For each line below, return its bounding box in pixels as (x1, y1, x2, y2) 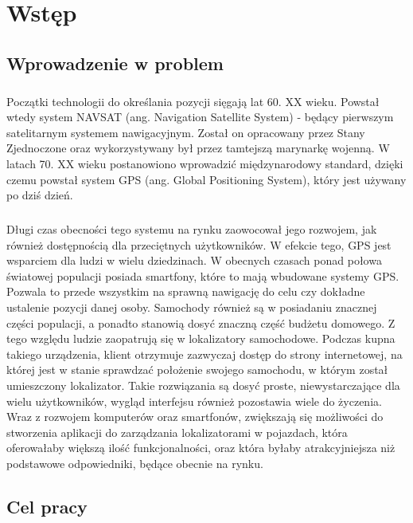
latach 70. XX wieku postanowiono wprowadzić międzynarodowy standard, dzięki (6, 155, 403, 171)
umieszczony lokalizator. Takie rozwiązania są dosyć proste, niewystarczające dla (6, 377, 400, 393)
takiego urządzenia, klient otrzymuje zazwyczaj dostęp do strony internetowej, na (6, 345, 403, 362)
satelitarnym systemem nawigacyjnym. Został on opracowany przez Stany (6, 124, 365, 140)
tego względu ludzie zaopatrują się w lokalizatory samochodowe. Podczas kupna (6, 330, 395, 347)
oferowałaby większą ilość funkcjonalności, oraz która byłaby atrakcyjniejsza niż (6, 439, 395, 456)
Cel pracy (6, 494, 88, 518)
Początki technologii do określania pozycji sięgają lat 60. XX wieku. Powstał (6, 92, 380, 109)
